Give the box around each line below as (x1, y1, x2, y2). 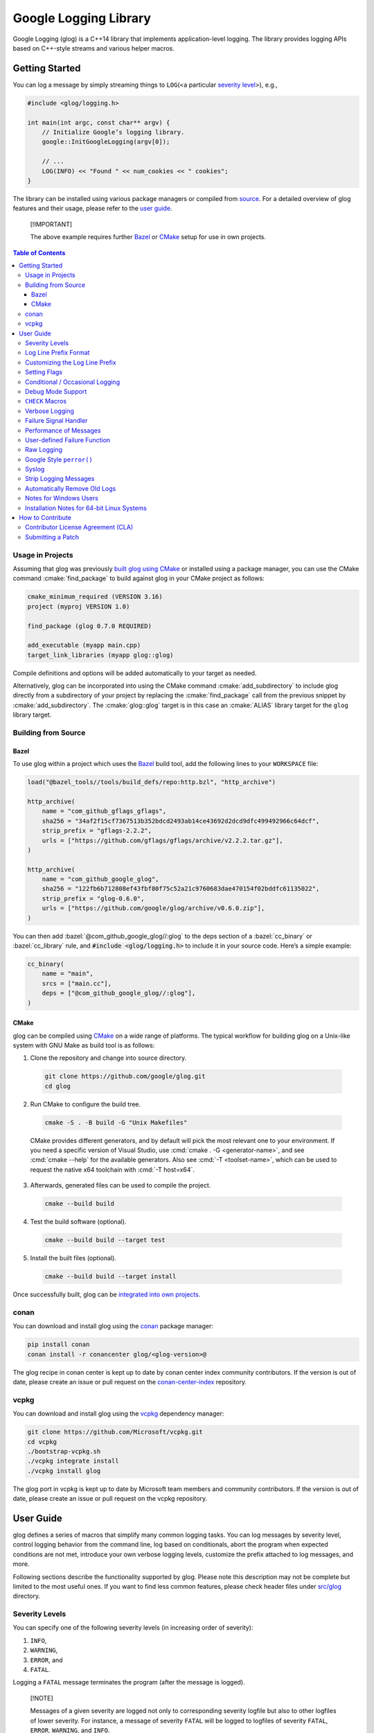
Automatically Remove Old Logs (25, 484, 116, 492)
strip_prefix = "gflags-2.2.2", (42, 827, 152, 835)
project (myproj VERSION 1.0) (27, 602, 130, 610)
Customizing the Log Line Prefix (25, 358, 117, 367)
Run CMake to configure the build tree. (30, 1099, 141, 1108)
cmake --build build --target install (44, 1273, 177, 1280)
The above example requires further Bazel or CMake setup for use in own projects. (30, 233, 267, 241)
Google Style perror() (25, 455, 93, 464)
